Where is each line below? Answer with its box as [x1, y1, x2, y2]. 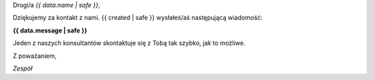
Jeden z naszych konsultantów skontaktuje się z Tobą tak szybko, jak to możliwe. [12, 39, 246, 48]
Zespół [12, 64, 33, 72]
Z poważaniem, [12, 52, 57, 60]
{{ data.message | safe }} [12, 26, 88, 34]
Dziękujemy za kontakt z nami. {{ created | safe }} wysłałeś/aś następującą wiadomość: [12, 14, 263, 22]
